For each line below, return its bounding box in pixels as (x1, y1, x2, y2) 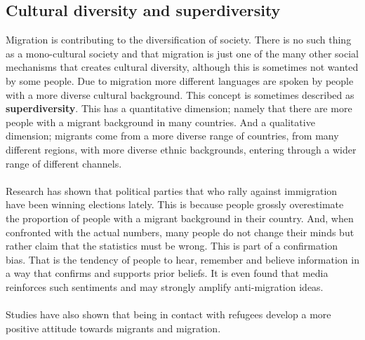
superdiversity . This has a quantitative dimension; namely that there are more (6, 101, 352, 116)
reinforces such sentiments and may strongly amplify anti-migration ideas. (6, 279, 324, 294)
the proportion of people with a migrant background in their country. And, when (6, 210, 354, 225)
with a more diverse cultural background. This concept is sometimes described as (6, 87, 354, 102)
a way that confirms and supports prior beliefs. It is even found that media (6, 266, 328, 280)
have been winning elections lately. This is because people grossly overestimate (6, 197, 344, 212)
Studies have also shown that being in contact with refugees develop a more (6, 307, 331, 322)
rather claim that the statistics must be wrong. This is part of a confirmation (6, 238, 338, 253)
